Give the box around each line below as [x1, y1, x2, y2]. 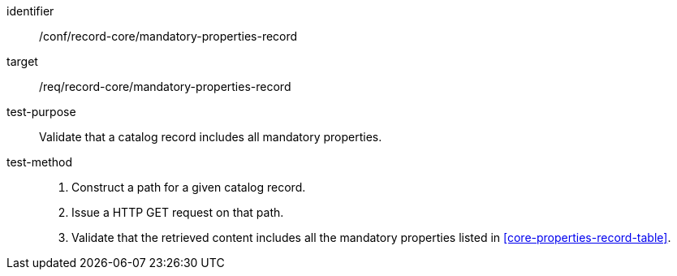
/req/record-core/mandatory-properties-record [39, 80, 291, 93]
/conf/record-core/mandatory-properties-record [39, 29, 298, 43]
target [6, 54, 38, 68]
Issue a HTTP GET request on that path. [71, 205, 284, 219]
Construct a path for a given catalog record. [71, 180, 306, 194]
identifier [6, 4, 54, 18]
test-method [6, 155, 72, 169]
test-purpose [6, 105, 76, 119]
